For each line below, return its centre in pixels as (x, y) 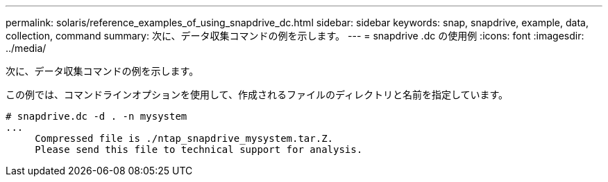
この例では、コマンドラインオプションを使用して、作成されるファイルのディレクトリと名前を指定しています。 (257, 94)
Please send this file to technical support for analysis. (199, 149)
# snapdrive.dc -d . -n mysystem (96, 116)
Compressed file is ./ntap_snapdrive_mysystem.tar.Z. (184, 138)
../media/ (26, 48)
